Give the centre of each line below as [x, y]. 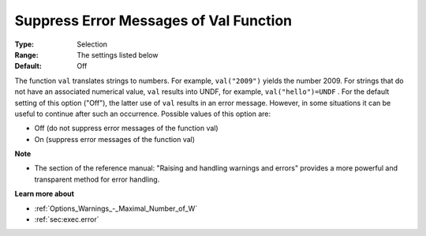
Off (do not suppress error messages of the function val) [126, 128]
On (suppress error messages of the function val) [115, 139]
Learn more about [45, 194]
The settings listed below [118, 54]
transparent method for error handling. [97, 179]
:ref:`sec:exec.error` [67, 219]
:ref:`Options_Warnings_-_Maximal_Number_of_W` [116, 208]
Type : [24, 44]
